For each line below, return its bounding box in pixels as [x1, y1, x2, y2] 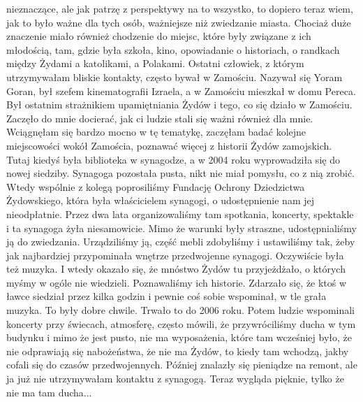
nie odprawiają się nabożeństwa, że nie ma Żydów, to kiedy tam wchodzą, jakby [6, 343, 349, 358]
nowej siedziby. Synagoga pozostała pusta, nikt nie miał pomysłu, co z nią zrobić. [6, 166, 355, 180]
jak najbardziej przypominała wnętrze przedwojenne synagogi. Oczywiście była [6, 247, 344, 262]
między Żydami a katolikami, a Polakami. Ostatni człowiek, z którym [6, 56, 304, 71]
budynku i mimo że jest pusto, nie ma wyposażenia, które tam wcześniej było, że [6, 330, 352, 345]
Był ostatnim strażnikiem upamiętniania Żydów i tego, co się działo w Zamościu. [6, 97, 353, 112]
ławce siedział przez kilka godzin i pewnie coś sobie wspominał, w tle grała [6, 289, 327, 303]
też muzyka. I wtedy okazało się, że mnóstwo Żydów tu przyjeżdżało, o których [6, 261, 346, 276]
